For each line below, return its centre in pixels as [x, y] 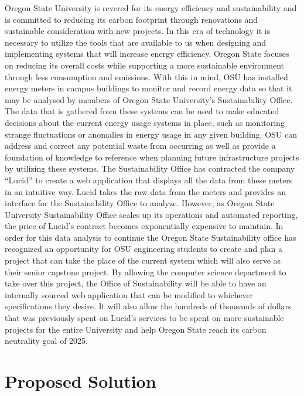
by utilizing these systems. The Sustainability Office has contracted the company [150, 168]
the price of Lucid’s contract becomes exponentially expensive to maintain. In [144, 226]
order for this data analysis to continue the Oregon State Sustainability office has [151, 237]
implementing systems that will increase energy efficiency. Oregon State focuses [147, 54]
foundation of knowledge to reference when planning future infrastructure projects [152, 157]
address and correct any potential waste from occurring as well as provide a [140, 146]
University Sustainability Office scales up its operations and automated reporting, [151, 214]
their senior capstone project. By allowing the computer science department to [146, 272]
